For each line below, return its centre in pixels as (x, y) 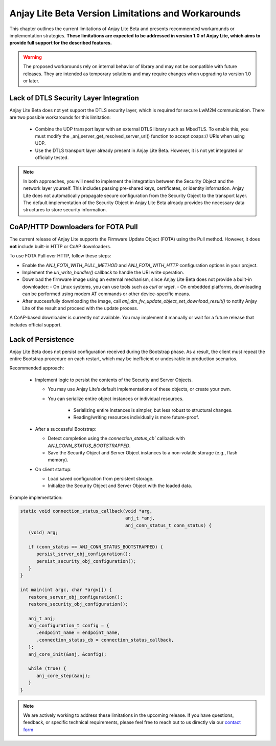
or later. (31, 81)
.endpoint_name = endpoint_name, (78, 633)
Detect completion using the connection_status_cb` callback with (116, 438)
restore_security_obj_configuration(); (78, 604)
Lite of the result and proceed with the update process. (80, 308)
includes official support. (36, 324)
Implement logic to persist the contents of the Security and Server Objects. (114, 380)
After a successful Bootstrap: (66, 429)
